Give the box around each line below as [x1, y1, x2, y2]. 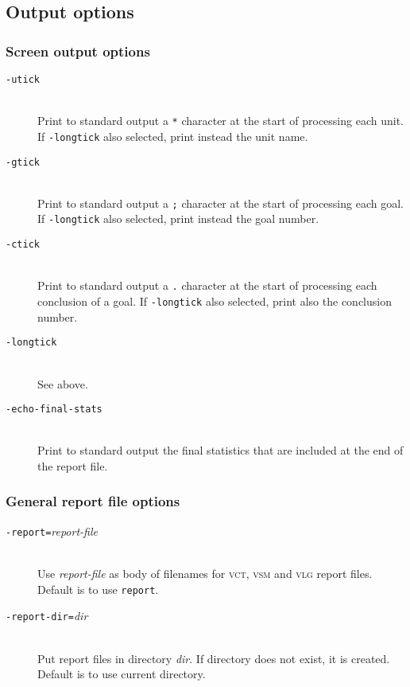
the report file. [37, 457, 108, 474]
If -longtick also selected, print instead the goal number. [37, 210, 319, 227]
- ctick [6, 239, 40, 251]
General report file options [6, 491, 180, 511]
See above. [37, 375, 88, 392]
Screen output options [6, 41, 150, 61]
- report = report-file [6, 522, 98, 539]
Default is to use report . [37, 580, 159, 597]
